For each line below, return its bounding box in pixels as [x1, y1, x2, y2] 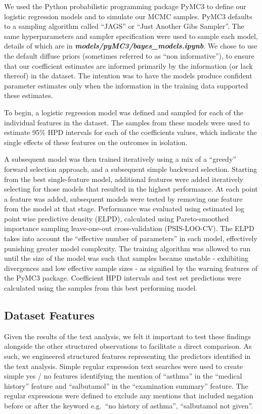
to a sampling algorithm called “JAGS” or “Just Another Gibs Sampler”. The [4, 21, 244, 31]
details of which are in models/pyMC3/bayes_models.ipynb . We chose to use [4, 40, 257, 51]
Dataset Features [4, 307, 95, 323]
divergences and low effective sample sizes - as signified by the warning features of [4, 262, 258, 273]
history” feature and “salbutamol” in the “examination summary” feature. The [4, 380, 248, 391]
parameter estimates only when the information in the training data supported [4, 80, 248, 90]
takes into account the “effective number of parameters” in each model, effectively [4, 233, 257, 244]
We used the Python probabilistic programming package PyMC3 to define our [4, 1, 246, 11]
